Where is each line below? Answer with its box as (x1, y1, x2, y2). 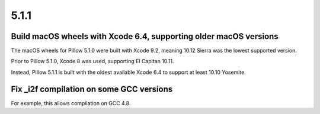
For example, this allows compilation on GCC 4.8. (11, 99, 131, 106)
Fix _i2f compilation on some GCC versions (11, 84, 173, 94)
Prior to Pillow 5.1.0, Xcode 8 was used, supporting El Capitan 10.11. (11, 58, 174, 65)
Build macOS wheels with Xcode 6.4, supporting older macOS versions (11, 31, 279, 41)
